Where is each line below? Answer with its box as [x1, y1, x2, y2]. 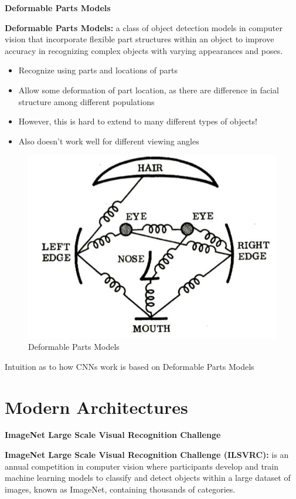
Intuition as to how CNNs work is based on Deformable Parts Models [5, 360, 254, 372]
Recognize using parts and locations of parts [18, 64, 178, 76]
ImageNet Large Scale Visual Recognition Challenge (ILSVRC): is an [5, 449, 289, 461]
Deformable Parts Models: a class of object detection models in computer [5, 21, 283, 33]
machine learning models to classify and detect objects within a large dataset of [5, 471, 291, 484]
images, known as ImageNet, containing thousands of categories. [5, 483, 236, 495]
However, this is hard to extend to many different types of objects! [18, 115, 257, 127]
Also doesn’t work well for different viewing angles [18, 134, 199, 147]
